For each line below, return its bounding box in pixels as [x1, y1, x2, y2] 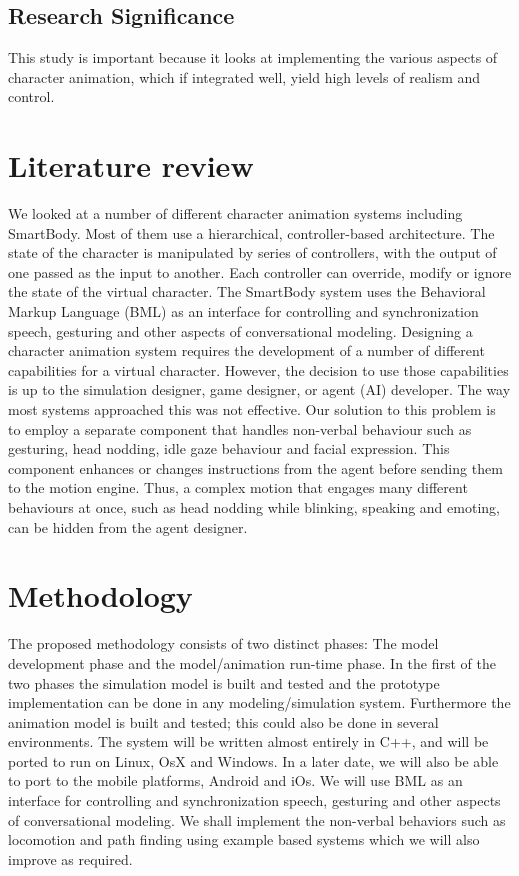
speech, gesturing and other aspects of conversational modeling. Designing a [8, 320, 473, 341]
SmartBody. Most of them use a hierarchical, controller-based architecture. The [8, 222, 495, 243]
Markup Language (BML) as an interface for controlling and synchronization [8, 301, 479, 322]
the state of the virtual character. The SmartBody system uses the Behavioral [8, 281, 486, 302]
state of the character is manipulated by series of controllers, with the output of [8, 242, 497, 263]
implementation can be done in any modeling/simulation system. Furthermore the [8, 692, 511, 713]
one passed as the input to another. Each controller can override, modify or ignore [8, 261, 512, 282]
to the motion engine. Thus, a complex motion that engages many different [8, 477, 468, 498]
